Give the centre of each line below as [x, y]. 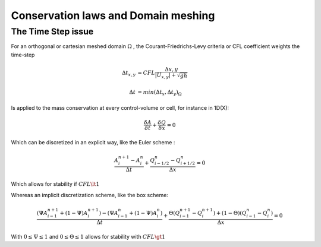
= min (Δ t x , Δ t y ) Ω [160, 93]
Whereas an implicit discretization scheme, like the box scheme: [90, 195]
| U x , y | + [166, 76]
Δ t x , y [129, 73]
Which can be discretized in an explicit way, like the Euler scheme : [93, 142]
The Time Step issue [52, 31]
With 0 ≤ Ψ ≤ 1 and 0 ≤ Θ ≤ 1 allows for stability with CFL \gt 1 [88, 237]
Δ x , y [171, 69]
